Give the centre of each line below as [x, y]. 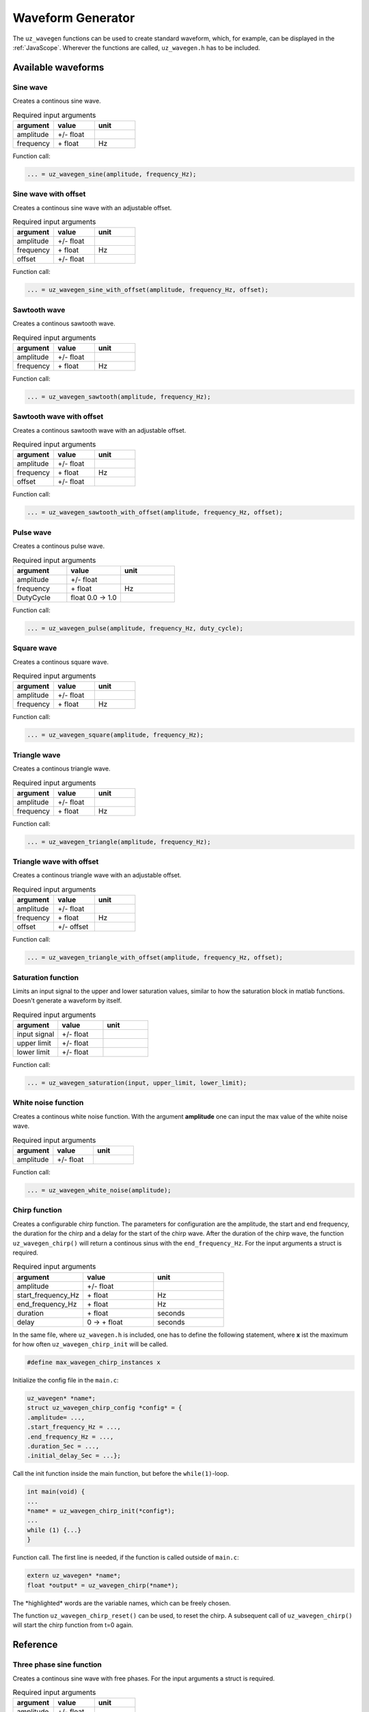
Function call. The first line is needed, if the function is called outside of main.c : [126, 1557]
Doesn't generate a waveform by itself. [67, 1000]
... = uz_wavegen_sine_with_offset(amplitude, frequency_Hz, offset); [148, 290]
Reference [35, 1645]
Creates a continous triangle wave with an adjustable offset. [97, 875]
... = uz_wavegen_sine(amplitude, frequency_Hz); [112, 174]
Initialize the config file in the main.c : [66, 1381]
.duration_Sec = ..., [63, 1446]
